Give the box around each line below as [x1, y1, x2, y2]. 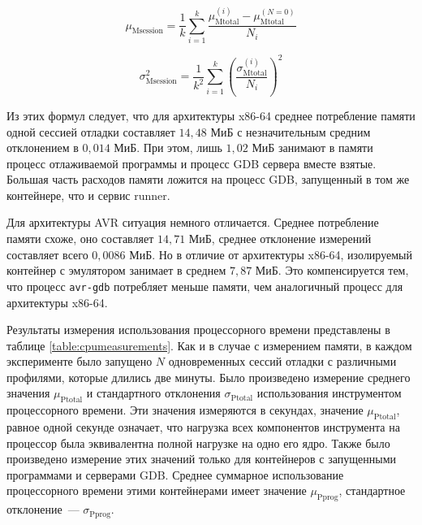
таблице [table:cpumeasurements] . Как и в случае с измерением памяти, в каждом [6, 336, 412, 354]
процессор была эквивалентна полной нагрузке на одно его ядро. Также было [6, 434, 390, 451]
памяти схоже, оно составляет [6, 230, 154, 247]
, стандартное [338, 482, 406, 499]
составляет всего [6, 245, 88, 262]
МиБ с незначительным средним [210, 123, 371, 140]
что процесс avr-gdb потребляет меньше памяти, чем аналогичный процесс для [6, 277, 403, 294]
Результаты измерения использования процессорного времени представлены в [6, 321, 390, 338]
